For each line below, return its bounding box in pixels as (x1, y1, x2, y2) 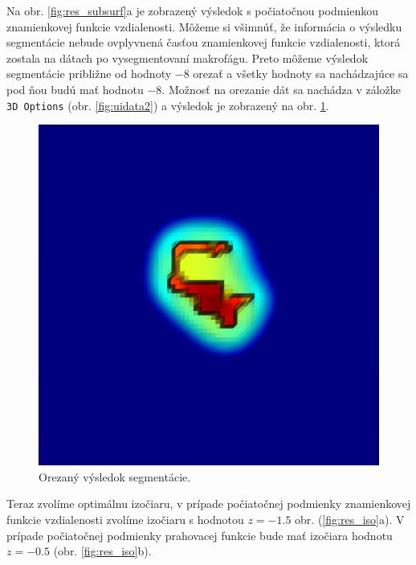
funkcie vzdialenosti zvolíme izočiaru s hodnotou (6, 511, 244, 527)
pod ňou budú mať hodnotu (6, 80, 144, 97)
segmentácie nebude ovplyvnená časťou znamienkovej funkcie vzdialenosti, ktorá (6, 34, 401, 51)
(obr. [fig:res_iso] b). (53, 542, 152, 559)
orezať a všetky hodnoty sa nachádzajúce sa (193, 65, 409, 82)
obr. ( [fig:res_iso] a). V (295, 511, 405, 527)
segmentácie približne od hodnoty (6, 65, 172, 82)
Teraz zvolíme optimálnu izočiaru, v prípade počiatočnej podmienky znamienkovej (6, 495, 411, 512)
